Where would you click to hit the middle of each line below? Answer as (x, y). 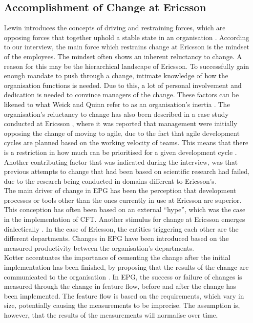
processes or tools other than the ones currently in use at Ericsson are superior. (123, 200)
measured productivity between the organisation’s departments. (99, 248)
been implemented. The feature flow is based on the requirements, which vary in (124, 295)
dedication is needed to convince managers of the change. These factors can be (121, 95)
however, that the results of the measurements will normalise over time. (111, 315)
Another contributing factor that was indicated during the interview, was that (121, 161)
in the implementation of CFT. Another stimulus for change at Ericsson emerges (125, 219)
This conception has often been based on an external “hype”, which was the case (125, 209)
